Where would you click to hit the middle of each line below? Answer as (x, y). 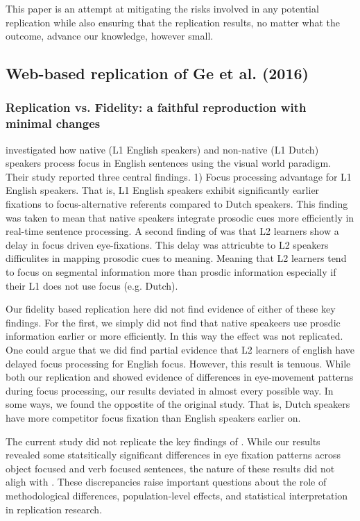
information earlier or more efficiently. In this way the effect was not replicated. (174, 336)
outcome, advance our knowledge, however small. (110, 36)
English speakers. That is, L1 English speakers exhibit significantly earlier (163, 190)
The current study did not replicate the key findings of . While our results (163, 441)
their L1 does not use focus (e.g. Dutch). (92, 285)
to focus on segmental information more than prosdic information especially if (171, 272)
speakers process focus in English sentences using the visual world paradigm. (168, 163)
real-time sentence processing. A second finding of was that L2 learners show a (172, 231)
